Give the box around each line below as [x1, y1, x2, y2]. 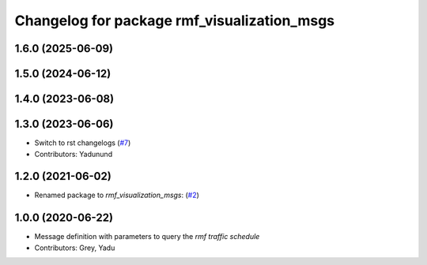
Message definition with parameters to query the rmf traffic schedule [34, 232, 260, 241]
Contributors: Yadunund [34, 149, 113, 159]
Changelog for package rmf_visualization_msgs [14, 12, 335, 29]
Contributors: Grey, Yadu [34, 243, 115, 252]
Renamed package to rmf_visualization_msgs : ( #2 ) [34, 190, 199, 200]
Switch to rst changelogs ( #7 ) [34, 138, 131, 147]
